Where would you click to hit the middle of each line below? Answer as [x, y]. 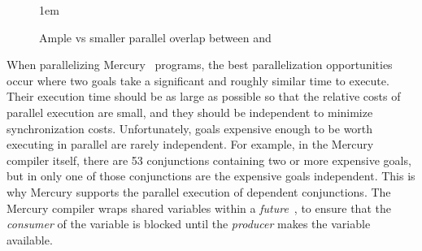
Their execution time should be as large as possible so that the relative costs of [204, 96]
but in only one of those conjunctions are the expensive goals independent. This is [211, 176]
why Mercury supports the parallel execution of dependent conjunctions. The [199, 191]
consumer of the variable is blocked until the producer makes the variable [189, 224]
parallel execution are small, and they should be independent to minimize [190, 112]
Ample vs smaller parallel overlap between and [155, 37]
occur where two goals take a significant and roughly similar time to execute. [198, 80]
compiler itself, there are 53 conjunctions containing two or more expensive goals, [209, 160]
